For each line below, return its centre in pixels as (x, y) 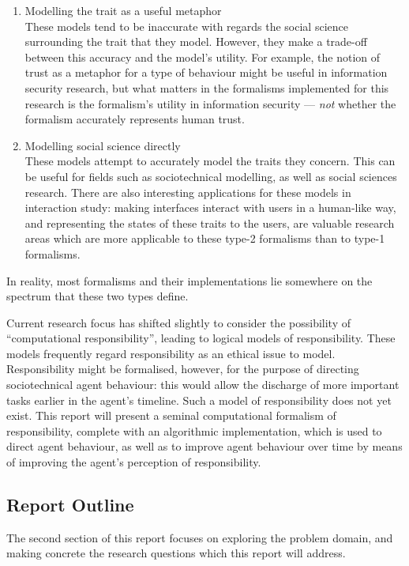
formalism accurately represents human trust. (135, 119)
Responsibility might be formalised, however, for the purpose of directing (183, 369)
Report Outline (70, 505)
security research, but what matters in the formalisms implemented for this (207, 87)
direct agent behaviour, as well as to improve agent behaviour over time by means (204, 446)
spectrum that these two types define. (98, 296)
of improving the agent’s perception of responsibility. (134, 462)
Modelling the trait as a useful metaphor (123, 10)
